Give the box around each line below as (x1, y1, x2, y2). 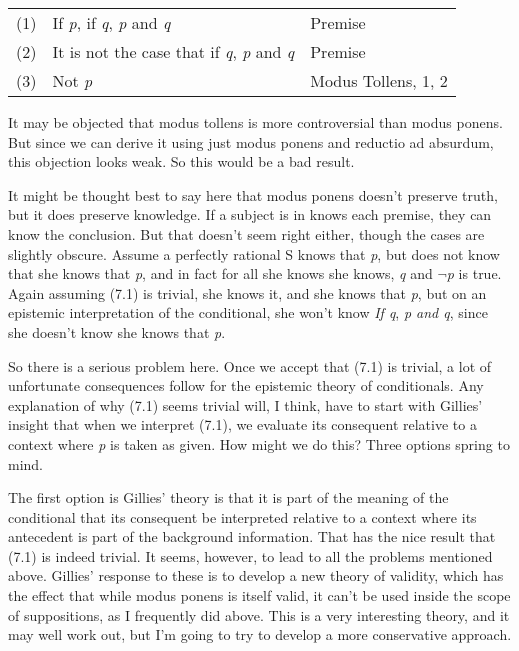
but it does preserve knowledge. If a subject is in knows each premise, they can (8, 204, 492, 225)
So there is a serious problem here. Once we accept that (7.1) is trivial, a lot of (8, 355, 492, 376)
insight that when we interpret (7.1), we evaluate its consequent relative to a (8, 414, 477, 435)
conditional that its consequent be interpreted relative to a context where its (8, 506, 477, 527)
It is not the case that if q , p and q (52, 40, 295, 63)
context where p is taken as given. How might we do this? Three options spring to (8, 433, 510, 454)
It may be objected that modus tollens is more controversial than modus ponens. (8, 112, 503, 132)
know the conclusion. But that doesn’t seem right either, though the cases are (8, 223, 485, 244)
